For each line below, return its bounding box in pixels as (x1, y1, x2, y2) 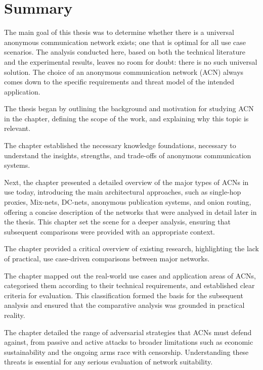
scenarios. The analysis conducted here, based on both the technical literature (4, 47, 245, 57)
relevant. (4, 123, 31, 133)
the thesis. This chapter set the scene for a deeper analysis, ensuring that (4, 216, 231, 227)
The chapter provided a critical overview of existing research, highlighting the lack (4, 243, 259, 254)
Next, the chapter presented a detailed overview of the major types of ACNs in (4, 176, 249, 187)
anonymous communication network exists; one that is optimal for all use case (4, 36, 246, 47)
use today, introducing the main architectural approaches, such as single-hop (4, 187, 241, 197)
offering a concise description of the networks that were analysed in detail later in (4, 206, 257, 217)
